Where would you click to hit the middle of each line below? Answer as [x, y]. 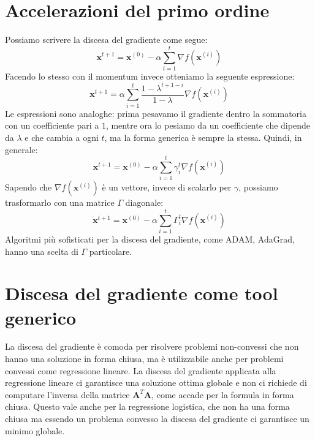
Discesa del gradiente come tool [142, 293]
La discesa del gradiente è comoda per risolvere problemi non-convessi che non [152, 346]
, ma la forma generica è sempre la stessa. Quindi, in [203, 137]
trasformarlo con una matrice [60, 202]
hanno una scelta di [42, 251]
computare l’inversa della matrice [67, 394]
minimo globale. [35, 430]
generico [41, 317]
